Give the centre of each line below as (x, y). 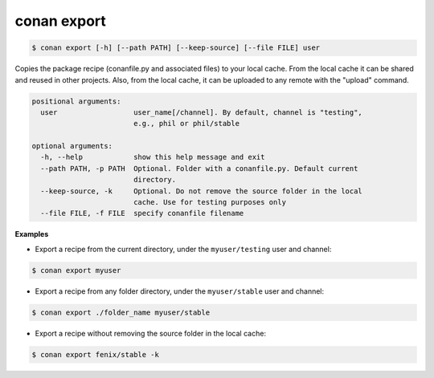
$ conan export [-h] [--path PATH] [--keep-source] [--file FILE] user (176, 48)
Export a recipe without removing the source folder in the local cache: (151, 333)
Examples (32, 234)
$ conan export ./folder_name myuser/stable (121, 312)
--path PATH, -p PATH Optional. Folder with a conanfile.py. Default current (199, 168)
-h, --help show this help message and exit (153, 157)
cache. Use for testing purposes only (210, 202)
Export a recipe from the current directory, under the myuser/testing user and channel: (183, 249)
